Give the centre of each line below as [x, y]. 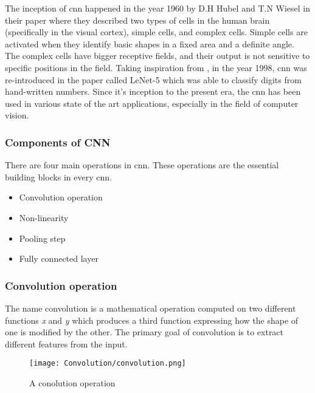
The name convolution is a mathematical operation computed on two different [151, 308]
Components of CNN [58, 142]
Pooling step [42, 238]
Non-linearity [44, 217]
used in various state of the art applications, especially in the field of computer [152, 103]
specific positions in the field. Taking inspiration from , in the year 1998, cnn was [156, 67]
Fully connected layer [59, 258]
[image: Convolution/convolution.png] [108, 364]
